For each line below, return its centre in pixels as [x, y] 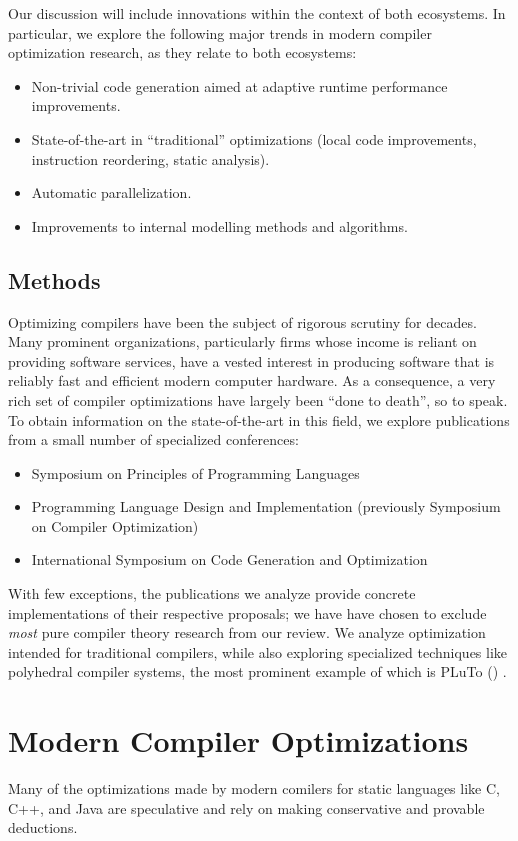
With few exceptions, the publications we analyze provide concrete [212, 593]
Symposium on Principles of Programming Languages [195, 472]
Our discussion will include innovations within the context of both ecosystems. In [257, 13]
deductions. [43, 827]
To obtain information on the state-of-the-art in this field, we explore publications [259, 419]
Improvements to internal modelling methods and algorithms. [219, 225]
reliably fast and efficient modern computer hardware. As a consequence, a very [252, 380]
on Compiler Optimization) [115, 525]
